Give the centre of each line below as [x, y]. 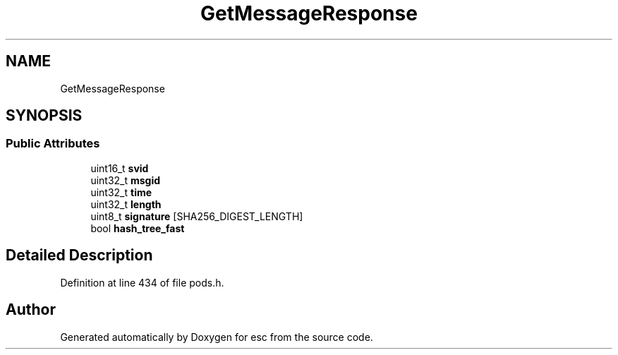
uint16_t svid [120, 168]
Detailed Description [79, 255]
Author [31, 310]
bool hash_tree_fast [138, 228]
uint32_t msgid [126, 180]
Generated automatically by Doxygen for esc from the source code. [217, 337]
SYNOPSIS [44, 116]
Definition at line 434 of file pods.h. [142, 282]
